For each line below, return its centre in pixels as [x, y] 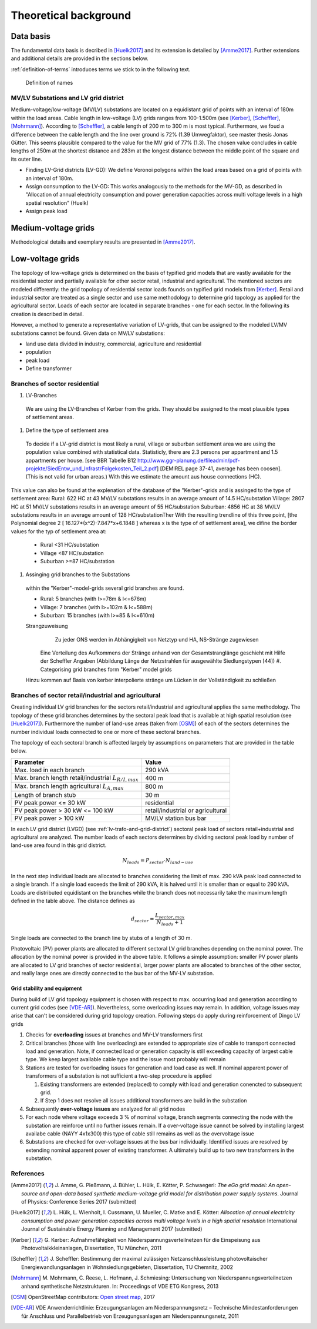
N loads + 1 [170, 923]
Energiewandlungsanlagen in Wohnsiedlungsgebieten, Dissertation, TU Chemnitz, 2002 [127, 1267]
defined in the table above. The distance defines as [73, 901]
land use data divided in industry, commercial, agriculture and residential [114, 344]
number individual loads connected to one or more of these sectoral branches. [106, 732]
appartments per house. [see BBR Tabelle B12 [81, 460]
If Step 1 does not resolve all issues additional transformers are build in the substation [144, 1101]
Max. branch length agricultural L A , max [69, 787]
